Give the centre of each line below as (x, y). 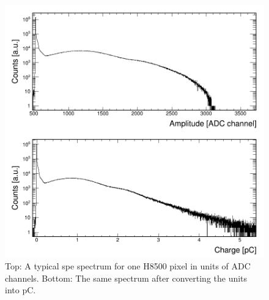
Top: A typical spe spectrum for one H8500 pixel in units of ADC (128, 266)
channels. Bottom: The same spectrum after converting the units (126, 278)
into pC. (20, 290)
